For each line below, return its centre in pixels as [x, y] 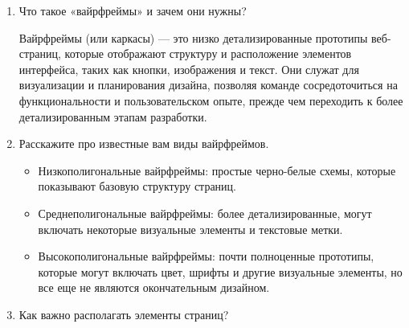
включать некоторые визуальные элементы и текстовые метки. [190, 229]
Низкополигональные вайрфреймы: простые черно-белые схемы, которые [217, 170]
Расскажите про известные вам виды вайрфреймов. [144, 143]
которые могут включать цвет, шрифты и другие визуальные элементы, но [220, 271]
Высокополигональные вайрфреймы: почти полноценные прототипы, [206, 256]
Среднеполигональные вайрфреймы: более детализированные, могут [205, 213]
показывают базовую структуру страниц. [137, 186]
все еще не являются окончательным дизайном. [154, 287]
